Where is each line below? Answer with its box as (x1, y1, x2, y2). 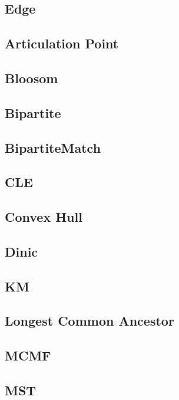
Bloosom (5, 68, 58, 87)
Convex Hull (5, 208, 82, 226)
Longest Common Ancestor (5, 312, 174, 330)
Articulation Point (5, 34, 119, 53)
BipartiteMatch (5, 138, 101, 156)
